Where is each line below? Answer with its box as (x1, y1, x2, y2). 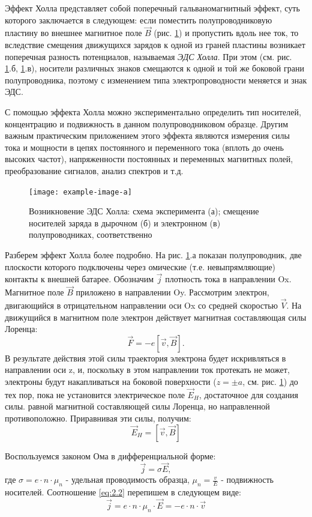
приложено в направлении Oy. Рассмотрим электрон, (76, 286, 269, 298)
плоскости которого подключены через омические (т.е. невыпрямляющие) (5, 260, 276, 273)
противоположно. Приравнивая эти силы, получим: (5, 411, 191, 424)
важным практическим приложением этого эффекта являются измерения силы (5, 129, 290, 142)
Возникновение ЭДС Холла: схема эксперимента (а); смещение (29, 205, 259, 217)
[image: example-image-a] (29, 187, 132, 196)
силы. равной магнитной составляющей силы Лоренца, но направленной (5, 400, 270, 413)
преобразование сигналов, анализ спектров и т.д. (5, 164, 184, 177)
